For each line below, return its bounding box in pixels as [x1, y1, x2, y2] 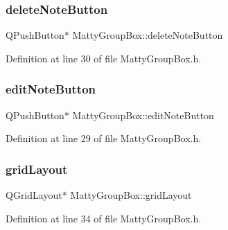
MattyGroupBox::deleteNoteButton [72, 28, 223, 42]
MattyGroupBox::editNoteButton [72, 107, 214, 122]
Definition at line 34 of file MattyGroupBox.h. [6, 211, 202, 225]
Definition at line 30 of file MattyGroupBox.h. [6, 51, 202, 65]
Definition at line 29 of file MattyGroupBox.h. [6, 131, 202, 145]
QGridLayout [6, 188, 62, 202]
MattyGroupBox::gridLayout [70, 188, 192, 202]
